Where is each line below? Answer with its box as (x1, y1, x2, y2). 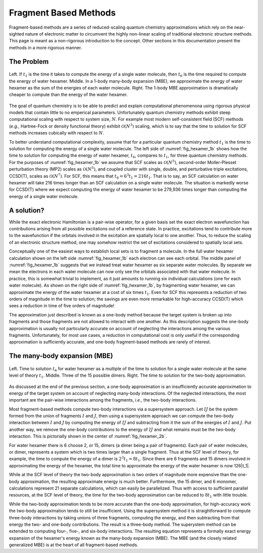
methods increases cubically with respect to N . (9, 130, 104, 136)
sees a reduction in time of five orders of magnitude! (9, 303, 114, 309)
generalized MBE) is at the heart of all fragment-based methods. (9, 542, 138, 548)
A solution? (9, 206, 45, 214)
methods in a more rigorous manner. (9, 44, 82, 51)
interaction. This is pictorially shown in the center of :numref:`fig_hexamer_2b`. (9, 433, 167, 439)
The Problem (9, 57, 49, 66)
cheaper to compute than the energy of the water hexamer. (9, 92, 128, 97)
